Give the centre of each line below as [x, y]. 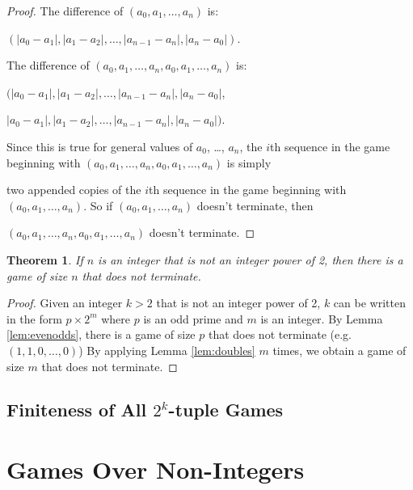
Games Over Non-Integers [156, 469]
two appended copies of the [74, 190]
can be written [369, 303]
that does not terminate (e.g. [280, 334]
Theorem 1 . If [45, 259]
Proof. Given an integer [65, 303]
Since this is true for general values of [100, 146]
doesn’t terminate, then [255, 205]
